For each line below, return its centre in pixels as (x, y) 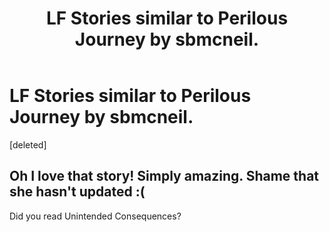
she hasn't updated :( (77, 192)
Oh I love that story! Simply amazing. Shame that (164, 176)
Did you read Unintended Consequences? (95, 216)
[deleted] (28, 144)
